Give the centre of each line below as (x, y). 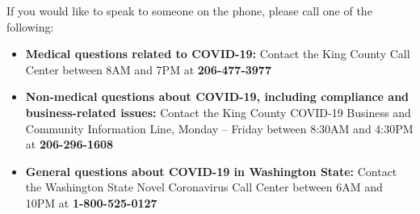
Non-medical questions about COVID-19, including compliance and (217, 97)
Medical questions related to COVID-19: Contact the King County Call (218, 54)
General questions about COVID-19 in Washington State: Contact (211, 171)
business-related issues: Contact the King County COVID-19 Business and (218, 112)
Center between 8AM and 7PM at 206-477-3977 (148, 69)
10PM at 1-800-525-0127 (91, 202)
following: (30, 26)
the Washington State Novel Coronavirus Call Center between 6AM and (204, 187)
